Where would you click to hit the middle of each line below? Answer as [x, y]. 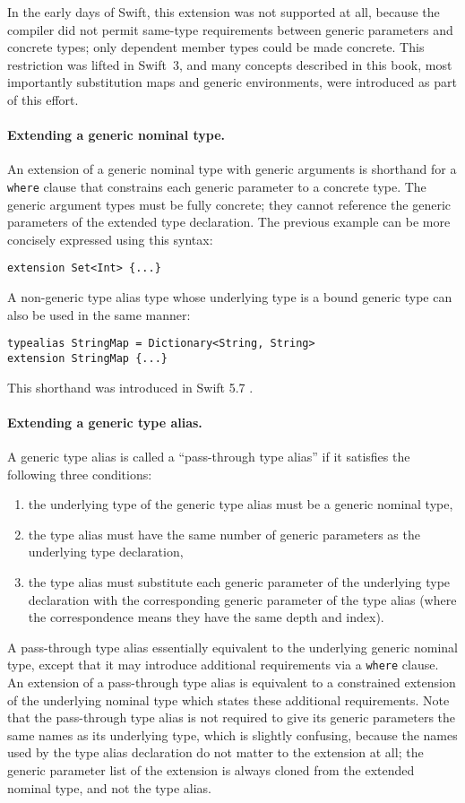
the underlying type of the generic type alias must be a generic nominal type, [241, 504]
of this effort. [43, 99]
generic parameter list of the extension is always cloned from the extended [211, 769]
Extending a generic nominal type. [116, 135]
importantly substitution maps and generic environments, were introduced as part [232, 82]
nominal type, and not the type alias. [109, 787]
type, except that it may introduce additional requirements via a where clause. [223, 665]
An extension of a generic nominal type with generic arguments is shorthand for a [232, 169]
